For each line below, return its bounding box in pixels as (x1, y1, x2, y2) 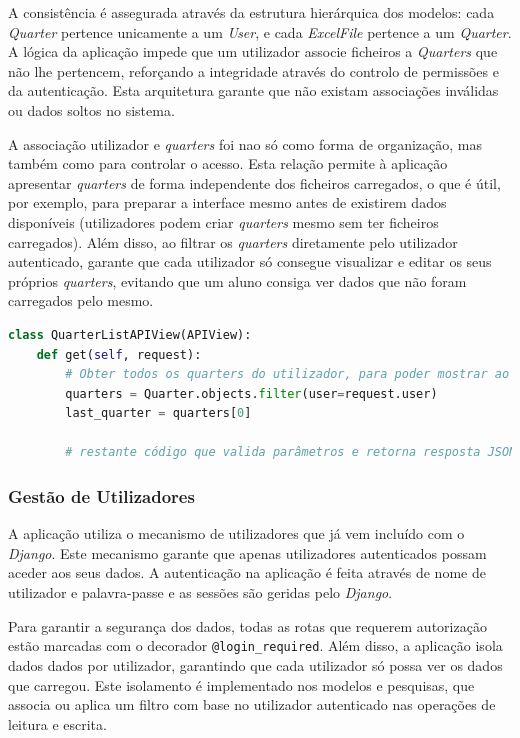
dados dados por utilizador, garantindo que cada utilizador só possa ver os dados (8, 654, 503, 675)
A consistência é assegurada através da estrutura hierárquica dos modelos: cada (8, 2, 495, 22)
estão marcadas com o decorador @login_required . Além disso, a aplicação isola (8, 635, 503, 656)
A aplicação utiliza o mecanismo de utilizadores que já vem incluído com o (8, 523, 465, 544)
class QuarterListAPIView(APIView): (8, 327, 252, 342)
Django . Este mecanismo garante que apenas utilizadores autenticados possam (8, 542, 487, 563)
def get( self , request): (36, 347, 202, 362)
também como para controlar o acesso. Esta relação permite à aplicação (8, 153, 448, 174)
